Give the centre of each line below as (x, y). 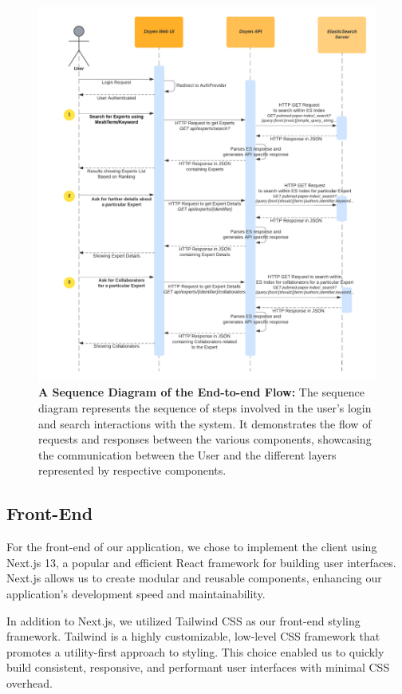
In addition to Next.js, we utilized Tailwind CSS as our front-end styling (183, 620)
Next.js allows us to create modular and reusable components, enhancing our (194, 578)
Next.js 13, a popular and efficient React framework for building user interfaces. (201, 562)
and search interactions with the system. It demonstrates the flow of (205, 423)
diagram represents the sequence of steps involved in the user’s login (205, 408)
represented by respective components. (132, 470)
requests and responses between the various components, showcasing (205, 439)
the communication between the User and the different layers (187, 454)
